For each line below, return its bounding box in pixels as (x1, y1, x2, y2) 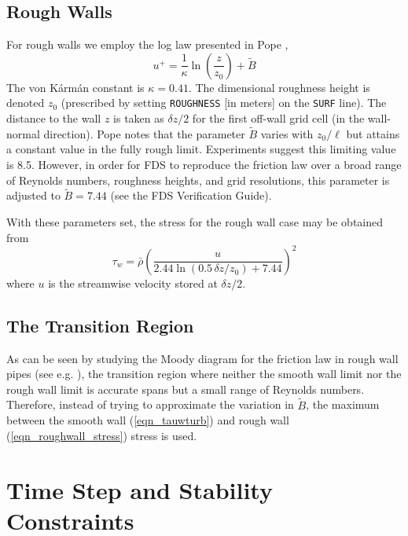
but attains (346, 125, 400, 141)
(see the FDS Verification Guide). (110, 187, 272, 204)
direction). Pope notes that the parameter (43, 125, 245, 141)
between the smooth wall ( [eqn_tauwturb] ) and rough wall (6, 412, 289, 428)
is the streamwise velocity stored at (48, 274, 218, 291)
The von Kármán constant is (6, 79, 145, 95)
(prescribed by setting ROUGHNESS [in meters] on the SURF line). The (61, 94, 387, 111)
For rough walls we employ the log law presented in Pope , (6, 36, 289, 53)
